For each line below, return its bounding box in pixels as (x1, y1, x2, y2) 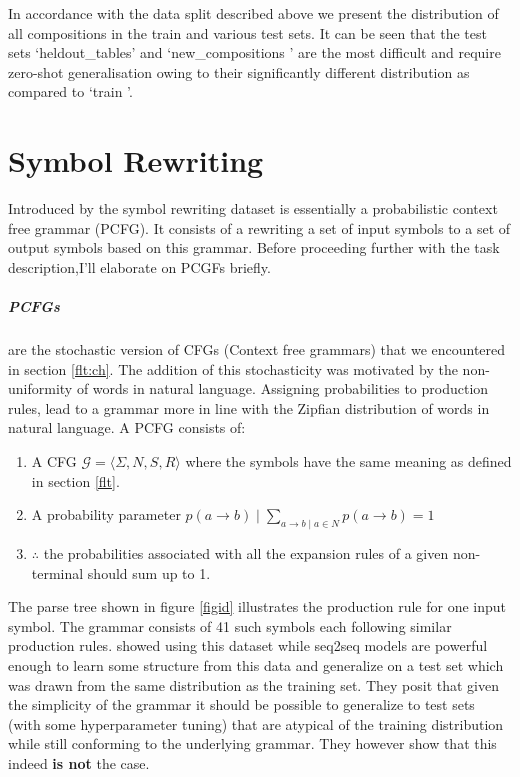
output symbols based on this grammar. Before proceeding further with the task (8, 237, 500, 258)
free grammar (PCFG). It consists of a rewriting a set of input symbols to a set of (8, 217, 511, 238)
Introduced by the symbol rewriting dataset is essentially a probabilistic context (8, 198, 498, 219)
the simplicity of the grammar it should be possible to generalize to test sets (8, 694, 475, 715)
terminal (31, 562, 84, 583)
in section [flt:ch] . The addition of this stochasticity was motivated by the (8, 358, 458, 379)
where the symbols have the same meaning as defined (185, 451, 512, 471)
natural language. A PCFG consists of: (8, 417, 246, 438)
